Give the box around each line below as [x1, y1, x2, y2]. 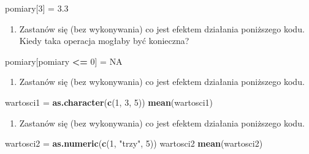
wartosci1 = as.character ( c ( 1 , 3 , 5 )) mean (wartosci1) [5, 95, 213, 108]
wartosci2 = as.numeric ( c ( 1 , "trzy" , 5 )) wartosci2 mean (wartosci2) [5, 137, 263, 150]
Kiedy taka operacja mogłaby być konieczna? [19, 34, 189, 47]
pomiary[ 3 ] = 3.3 [5, 2, 69, 14]
